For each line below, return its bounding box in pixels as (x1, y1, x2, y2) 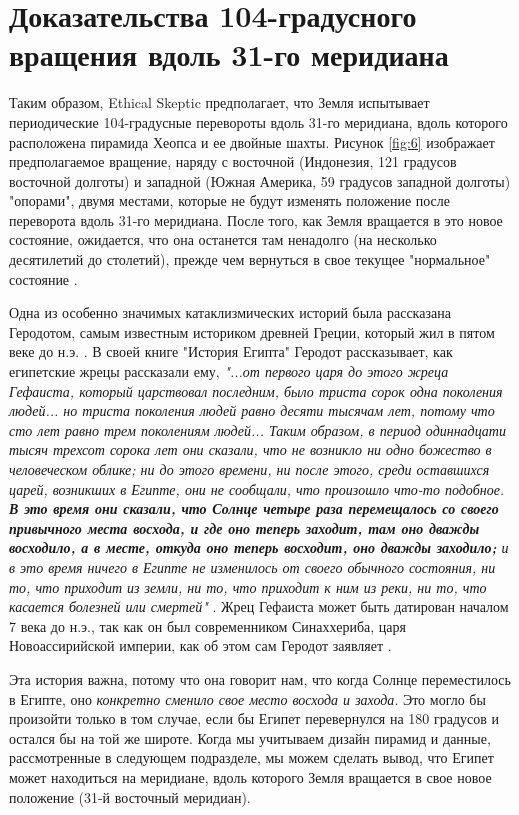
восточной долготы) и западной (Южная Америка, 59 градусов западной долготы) (9, 170, 511, 191)
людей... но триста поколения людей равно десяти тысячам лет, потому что (9, 400, 495, 421)
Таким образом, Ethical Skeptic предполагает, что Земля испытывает (9, 92, 430, 113)
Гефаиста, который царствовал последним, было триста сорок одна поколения (9, 380, 503, 401)
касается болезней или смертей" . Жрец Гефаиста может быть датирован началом (9, 596, 509, 617)
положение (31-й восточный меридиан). (9, 786, 251, 807)
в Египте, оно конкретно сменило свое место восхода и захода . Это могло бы (9, 688, 486, 709)
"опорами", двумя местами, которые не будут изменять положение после (9, 190, 451, 211)
